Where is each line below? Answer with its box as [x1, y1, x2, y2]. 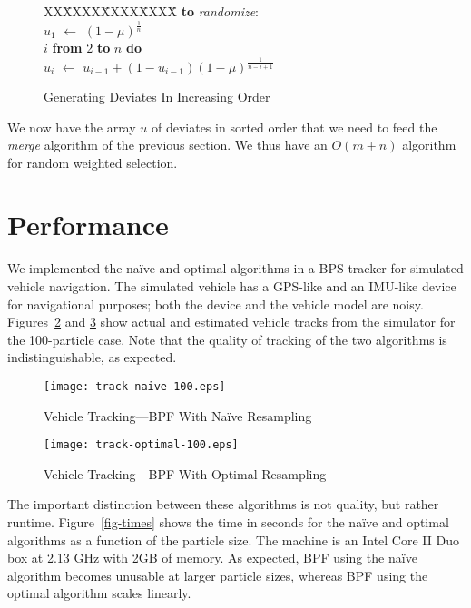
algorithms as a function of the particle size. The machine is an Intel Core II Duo [7, 530, 459, 549]
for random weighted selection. [7, 152, 178, 172]
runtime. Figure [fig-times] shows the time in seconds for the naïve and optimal [7, 513, 449, 532]
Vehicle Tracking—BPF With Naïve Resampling [44, 406, 312, 425]
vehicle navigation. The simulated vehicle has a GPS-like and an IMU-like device [7, 277, 456, 295]
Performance [7, 206, 169, 243]
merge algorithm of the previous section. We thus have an [7, 135, 328, 154]
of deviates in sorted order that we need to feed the [151, 117, 437, 136]
